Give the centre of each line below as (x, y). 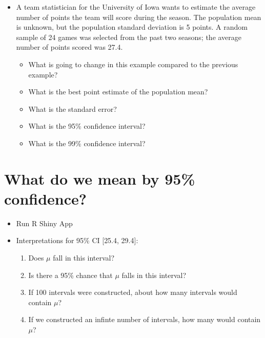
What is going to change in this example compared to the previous (133, 64)
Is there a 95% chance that (70, 275)
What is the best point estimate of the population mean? (118, 92)
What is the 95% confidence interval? (87, 126)
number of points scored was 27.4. (69, 47)
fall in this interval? (84, 258)
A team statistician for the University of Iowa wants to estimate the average (136, 7)
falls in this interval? (154, 275)
